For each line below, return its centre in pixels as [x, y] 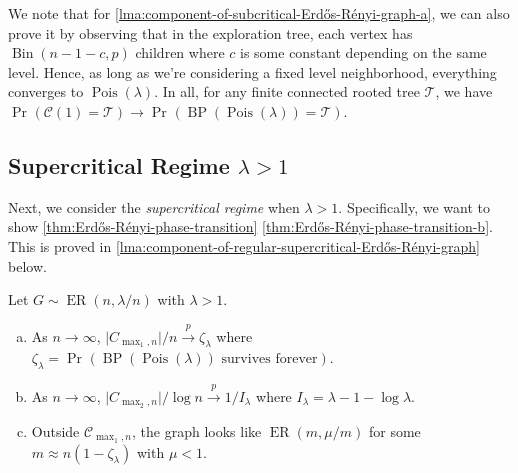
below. [27, 265]
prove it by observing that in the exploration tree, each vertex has [210, 32]
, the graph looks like [197, 430]
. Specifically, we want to [414, 206]
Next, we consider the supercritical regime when [154, 206]
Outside [55, 430]
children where [180, 52]
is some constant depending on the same [363, 52]
